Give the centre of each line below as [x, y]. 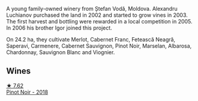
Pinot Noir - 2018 [27, 92]
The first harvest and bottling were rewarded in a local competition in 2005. [100, 21]
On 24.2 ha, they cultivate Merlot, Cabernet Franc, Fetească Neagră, [91, 39]
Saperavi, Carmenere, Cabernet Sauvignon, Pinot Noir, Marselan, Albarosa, [99, 46]
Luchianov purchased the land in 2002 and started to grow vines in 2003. [97, 15]
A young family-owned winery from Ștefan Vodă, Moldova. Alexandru [92, 9]
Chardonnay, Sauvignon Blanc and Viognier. [61, 52]
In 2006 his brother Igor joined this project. [59, 28]
